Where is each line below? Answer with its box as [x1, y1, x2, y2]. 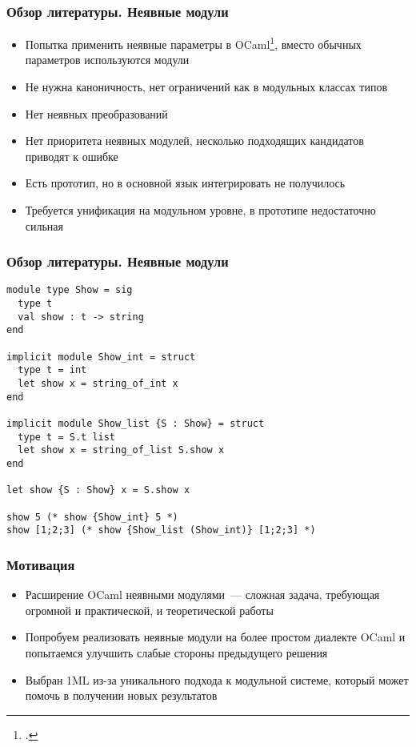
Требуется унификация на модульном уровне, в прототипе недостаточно [25, 202, 376, 219]
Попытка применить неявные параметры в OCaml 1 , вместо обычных [25, 34, 362, 52]
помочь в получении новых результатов [25, 687, 218, 704]
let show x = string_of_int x [18, 378, 178, 390]
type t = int [18, 364, 87, 376]
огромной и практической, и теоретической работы [25, 601, 274, 618]
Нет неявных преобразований [25, 105, 168, 122]
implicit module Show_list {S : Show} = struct [6, 418, 265, 429]
